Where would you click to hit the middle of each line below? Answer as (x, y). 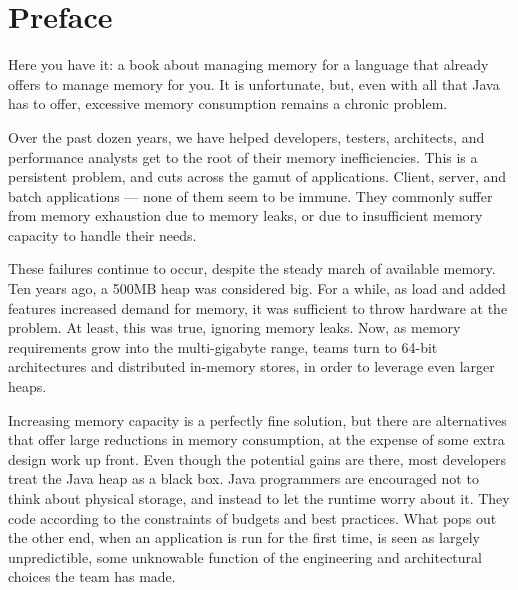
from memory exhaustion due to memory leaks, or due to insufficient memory (245, 215)
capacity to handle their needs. (102, 234)
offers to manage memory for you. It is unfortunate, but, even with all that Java (254, 83)
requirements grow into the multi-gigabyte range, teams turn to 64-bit (223, 346)
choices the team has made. (92, 576)
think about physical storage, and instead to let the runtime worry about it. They (259, 498)
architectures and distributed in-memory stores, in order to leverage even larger (251, 366)
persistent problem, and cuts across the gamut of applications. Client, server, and (257, 176)
